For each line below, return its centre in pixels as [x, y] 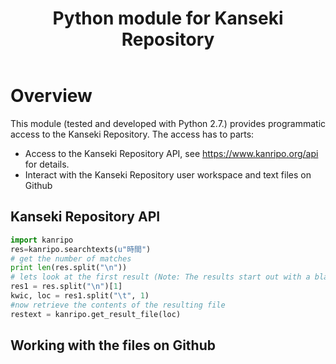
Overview [51, 96]
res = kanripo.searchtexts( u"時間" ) [81, 249]
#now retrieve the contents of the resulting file [118, 305]
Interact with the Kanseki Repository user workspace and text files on [168, 174]
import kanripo [42, 240]
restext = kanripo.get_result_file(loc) [96, 314]
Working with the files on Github [113, 345]
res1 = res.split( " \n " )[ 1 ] [66, 287]
